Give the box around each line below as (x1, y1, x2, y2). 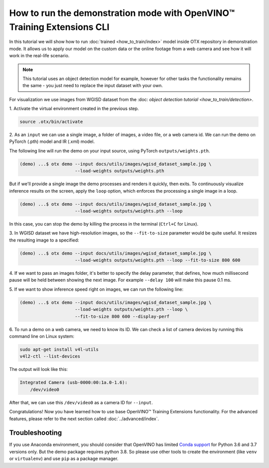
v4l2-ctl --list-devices (19, 353, 81, 359)
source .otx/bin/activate (19, 119, 83, 124)
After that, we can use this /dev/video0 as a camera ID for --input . (9, 399, 153, 405)
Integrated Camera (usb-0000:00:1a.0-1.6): (19, 380, 128, 385)
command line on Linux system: (9, 334, 75, 339)
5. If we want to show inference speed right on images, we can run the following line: (9, 286, 184, 292)
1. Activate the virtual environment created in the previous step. (9, 106, 139, 112)
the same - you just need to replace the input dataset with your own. (22, 83, 163, 89)
